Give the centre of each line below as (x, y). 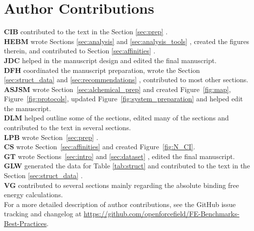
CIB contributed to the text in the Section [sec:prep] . (86, 32)
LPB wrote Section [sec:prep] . (51, 137)
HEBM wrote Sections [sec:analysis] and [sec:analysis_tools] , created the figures (127, 41)
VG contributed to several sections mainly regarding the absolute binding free (122, 185)
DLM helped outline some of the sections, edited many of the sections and (116, 118)
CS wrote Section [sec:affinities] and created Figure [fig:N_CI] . (100, 147)
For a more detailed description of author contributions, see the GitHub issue (120, 204)
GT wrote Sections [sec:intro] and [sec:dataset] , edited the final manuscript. (119, 156)
